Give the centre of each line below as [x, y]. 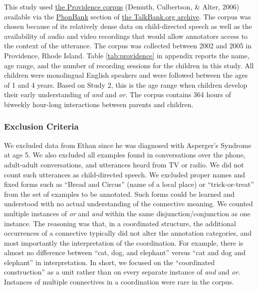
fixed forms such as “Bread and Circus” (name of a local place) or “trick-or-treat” [129, 184]
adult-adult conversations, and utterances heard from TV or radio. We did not [124, 164]
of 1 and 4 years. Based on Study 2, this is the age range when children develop [126, 84]
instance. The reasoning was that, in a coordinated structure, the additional [120, 223]
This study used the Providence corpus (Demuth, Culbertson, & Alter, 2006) [122, 6]
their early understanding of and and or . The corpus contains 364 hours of [118, 94]
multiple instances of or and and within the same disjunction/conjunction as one [127, 213]
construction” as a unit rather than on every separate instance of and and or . [122, 272]
